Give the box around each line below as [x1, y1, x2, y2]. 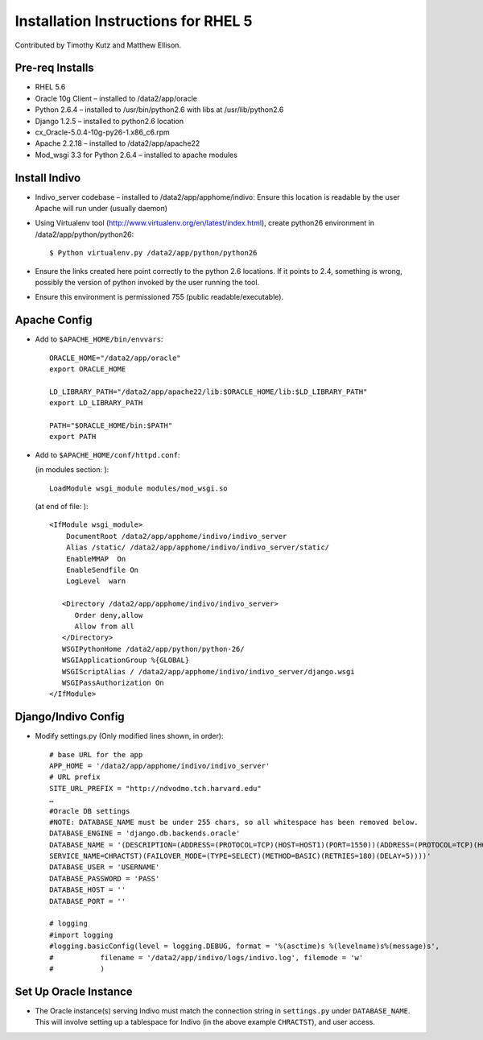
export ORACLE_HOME [49, 365, 126, 374]
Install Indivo [14, 171, 81, 184]
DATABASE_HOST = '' [49, 885, 126, 894]
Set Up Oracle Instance [14, 984, 133, 998]
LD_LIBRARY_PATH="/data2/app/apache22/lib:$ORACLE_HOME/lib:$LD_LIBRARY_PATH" [49, 387, 368, 396]
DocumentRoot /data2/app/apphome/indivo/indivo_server [65, 532, 287, 541]
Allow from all [74, 621, 134, 631]
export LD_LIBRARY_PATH [49, 399, 143, 408]
